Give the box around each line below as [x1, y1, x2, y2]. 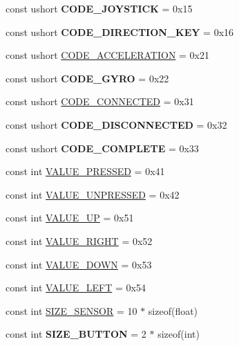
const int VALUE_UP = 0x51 [6, 210, 134, 225]
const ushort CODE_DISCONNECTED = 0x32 [6, 117, 227, 131]
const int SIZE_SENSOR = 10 [6, 303, 137, 318]
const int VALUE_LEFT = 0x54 [6, 280, 146, 295]
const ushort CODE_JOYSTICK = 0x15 [6, 1, 193, 15]
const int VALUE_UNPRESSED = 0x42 [6, 187, 180, 201]
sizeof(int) [157, 327, 200, 341]
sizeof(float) [148, 303, 198, 318]
